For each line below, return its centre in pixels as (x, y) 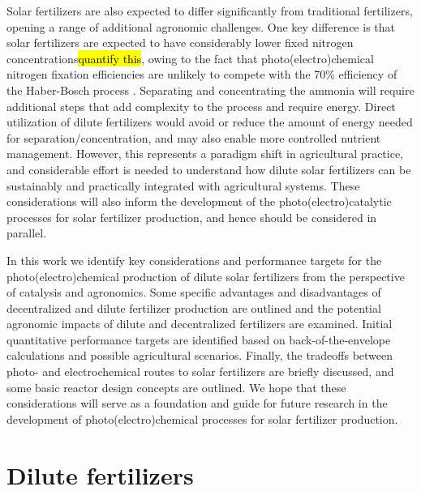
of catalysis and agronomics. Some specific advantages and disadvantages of (194, 292)
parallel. (27, 233)
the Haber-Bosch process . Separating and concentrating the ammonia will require (210, 90)
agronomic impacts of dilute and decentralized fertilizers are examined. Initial (200, 324)
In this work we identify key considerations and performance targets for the (194, 260)
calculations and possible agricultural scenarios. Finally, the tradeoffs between (200, 355)
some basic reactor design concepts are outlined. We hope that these (176, 387)
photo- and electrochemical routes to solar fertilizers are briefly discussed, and (200, 371)
